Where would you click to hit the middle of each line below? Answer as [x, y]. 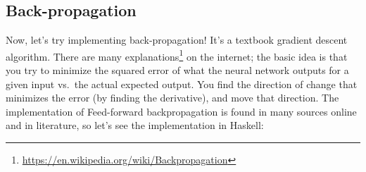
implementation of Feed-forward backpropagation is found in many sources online [181, 111]
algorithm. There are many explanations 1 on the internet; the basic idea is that [177, 55]
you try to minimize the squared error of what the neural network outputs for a [177, 70]
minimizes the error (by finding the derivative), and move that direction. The [172, 98]
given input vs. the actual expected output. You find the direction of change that [182, 84]
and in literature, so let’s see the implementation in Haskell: [135, 125]
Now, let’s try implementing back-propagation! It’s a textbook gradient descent [177, 40]
